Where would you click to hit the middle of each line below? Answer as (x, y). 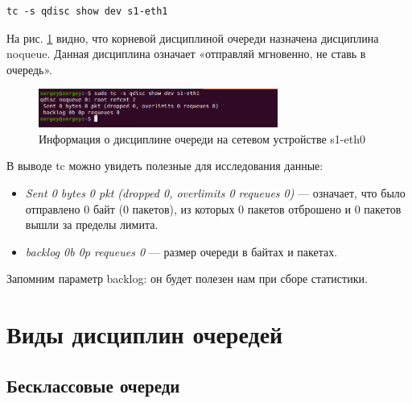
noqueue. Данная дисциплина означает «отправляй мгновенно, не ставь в (186, 54)
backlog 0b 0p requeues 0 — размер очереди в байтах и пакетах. (181, 251)
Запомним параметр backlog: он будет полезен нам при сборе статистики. (187, 278)
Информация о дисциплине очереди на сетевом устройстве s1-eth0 (202, 138)
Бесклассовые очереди (93, 385)
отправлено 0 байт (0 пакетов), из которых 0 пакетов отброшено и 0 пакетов (213, 208)
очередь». (29, 69)
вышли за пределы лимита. (92, 224)
